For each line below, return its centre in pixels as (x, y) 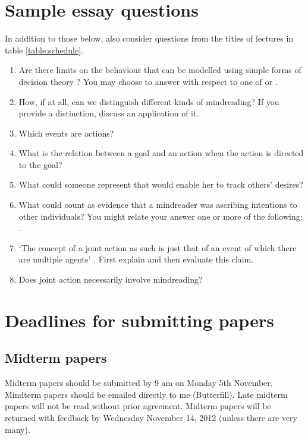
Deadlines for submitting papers (139, 320)
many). (18, 429)
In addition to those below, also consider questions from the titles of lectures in (149, 38)
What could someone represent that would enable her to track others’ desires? (161, 184)
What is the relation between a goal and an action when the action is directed (161, 153)
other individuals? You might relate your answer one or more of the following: (161, 216)
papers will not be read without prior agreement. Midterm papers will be (138, 406)
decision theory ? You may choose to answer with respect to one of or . (148, 81)
